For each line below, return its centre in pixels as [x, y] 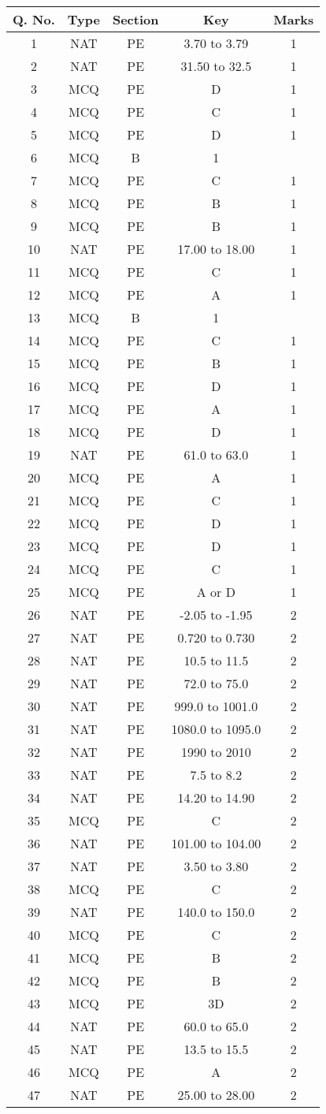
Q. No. [34, 19]
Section [135, 19]
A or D [216, 592]
